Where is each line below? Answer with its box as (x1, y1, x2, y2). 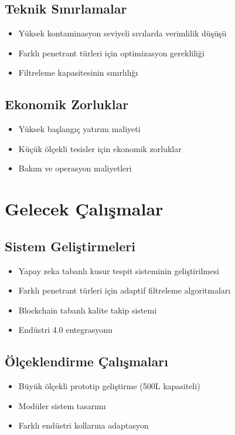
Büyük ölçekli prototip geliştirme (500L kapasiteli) (18, 380, 200, 392)
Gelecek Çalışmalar (5, 197, 164, 221)
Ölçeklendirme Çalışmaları (5, 352, 168, 370)
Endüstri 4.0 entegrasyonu (18, 323, 113, 336)
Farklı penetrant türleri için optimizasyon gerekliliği (18, 46, 205, 59)
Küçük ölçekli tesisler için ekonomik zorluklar (18, 142, 182, 154)
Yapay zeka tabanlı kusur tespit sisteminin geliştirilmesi (18, 264, 219, 276)
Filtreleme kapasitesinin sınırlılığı (18, 66, 138, 79)
